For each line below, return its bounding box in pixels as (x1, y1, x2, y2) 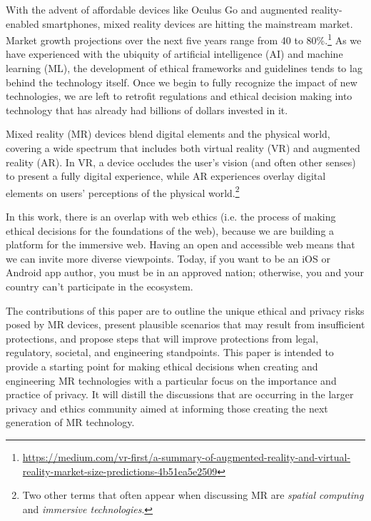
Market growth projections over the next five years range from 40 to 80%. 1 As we (6, 31, 362, 47)
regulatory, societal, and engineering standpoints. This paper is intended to (6, 345, 334, 360)
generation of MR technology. (6, 415, 135, 430)
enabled (6, 16, 39, 31)
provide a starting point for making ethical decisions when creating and (6, 358, 318, 373)
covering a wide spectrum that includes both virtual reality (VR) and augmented (6, 141, 360, 155)
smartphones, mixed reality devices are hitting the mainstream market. (42, 16, 353, 31)
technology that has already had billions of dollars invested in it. (6, 102, 288, 117)
